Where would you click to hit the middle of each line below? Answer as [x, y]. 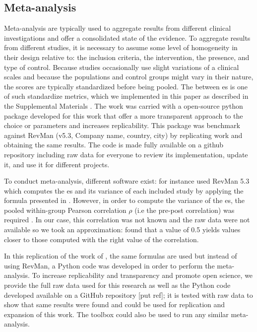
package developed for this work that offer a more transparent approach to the [124, 115]
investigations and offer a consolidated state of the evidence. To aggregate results [127, 37]
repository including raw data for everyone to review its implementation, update [126, 154]
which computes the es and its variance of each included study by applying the [124, 190]
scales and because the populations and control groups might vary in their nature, [129, 77]
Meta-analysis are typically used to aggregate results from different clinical [118, 28]
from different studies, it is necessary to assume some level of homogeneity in [121, 47]
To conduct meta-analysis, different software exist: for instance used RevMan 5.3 [127, 181]
